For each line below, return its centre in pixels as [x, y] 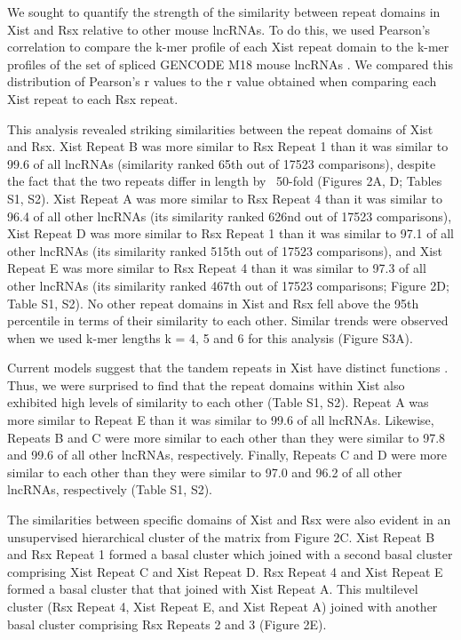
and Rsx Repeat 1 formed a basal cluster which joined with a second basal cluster [230, 554]
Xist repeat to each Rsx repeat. [93, 98]
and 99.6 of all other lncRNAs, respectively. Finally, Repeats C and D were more [227, 455]
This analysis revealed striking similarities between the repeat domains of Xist [220, 128]
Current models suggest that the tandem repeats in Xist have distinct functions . [228, 368]
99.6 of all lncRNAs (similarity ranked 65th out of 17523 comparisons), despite [222, 163]
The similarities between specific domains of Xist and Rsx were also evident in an [229, 520]
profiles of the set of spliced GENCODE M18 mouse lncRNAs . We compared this [230, 64]
